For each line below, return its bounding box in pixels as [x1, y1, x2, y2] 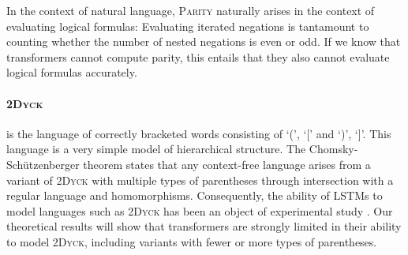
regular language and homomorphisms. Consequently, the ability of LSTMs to [6, 187, 383, 204]
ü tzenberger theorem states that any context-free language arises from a [23, 156, 371, 172]
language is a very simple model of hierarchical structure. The [6, 141, 306, 157]
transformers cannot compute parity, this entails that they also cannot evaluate [6, 48, 390, 65]
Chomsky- [309, 141, 358, 157]
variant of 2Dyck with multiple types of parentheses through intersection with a [6, 171, 394, 188]
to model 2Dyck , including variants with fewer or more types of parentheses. [6, 233, 377, 249]
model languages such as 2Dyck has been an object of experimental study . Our [6, 202, 393, 219]
